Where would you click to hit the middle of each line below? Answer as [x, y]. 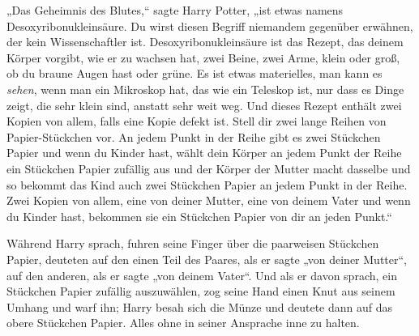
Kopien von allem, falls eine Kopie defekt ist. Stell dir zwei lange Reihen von [197, 121]
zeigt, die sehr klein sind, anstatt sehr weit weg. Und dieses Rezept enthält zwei [204, 105]
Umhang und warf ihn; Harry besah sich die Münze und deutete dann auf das [200, 306]
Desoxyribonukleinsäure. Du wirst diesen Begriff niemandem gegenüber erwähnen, [210, 26]
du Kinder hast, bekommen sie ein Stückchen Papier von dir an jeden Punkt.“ [199, 216]
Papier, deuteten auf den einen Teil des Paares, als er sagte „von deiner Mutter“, [207, 259]
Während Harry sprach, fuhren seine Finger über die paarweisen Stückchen [193, 243]
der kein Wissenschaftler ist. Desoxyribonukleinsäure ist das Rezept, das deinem [205, 42]
